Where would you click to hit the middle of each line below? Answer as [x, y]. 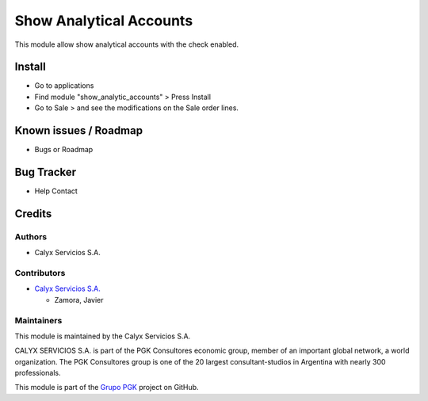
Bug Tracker [46, 172]
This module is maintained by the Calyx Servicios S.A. [103, 336]
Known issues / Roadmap [78, 131]
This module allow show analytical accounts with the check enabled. [127, 44]
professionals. [38, 373]
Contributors [40, 273]
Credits [33, 214]
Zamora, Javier [79, 300]
